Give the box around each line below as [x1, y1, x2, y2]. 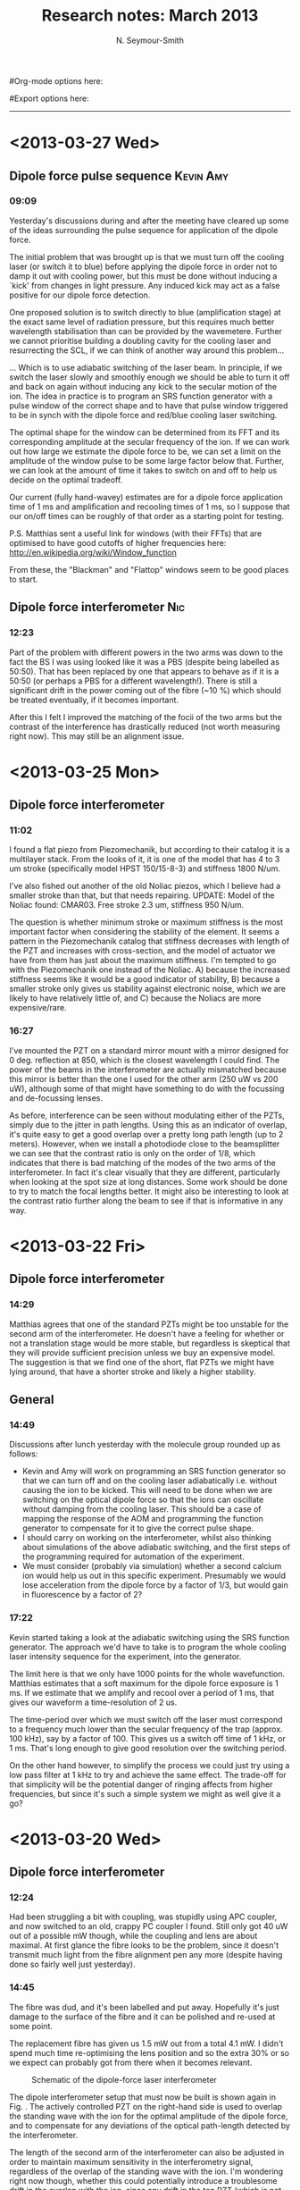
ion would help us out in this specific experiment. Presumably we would [21, 1570, 287, 1582]
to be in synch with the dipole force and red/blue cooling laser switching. [9, 409, 278, 420]
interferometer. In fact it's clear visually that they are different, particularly [9, 1167, 281, 1178]
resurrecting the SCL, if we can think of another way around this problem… [9, 345, 285, 356]
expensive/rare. [9, 1003, 67, 1013]
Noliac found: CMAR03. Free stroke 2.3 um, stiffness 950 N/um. [9, 900, 245, 910]
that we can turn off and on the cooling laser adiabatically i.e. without [21, 1475, 278, 1486]
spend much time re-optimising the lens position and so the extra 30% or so [9, 2047, 290, 2058]
